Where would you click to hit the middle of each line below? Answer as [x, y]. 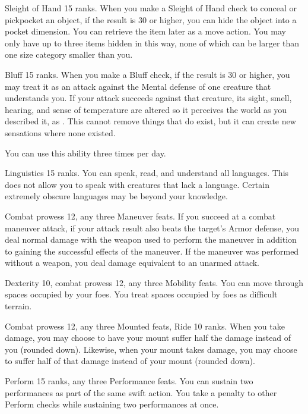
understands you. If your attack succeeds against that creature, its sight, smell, [148, 98]
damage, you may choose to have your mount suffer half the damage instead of [148, 338]
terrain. [18, 306]
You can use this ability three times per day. [85, 153]
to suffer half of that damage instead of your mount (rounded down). [130, 361]
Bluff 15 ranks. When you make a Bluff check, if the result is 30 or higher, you [147, 74]
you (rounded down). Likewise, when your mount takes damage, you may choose [151, 349]
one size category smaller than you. [69, 54]
